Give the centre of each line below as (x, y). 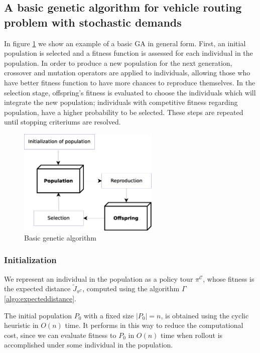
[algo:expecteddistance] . (40, 299)
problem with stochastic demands (93, 22)
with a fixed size (109, 315)
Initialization (30, 260)
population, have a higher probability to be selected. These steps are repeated (124, 112)
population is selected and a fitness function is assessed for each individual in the (128, 53)
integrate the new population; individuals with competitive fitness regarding (121, 102)
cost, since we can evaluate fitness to (60, 335)
